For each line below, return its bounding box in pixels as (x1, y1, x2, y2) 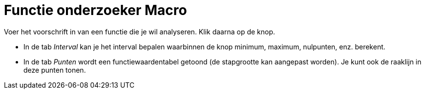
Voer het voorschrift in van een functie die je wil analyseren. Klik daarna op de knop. (4, 27, 276, 36)
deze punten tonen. (23, 65, 86, 74)
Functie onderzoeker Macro (4, 2, 187, 18)
